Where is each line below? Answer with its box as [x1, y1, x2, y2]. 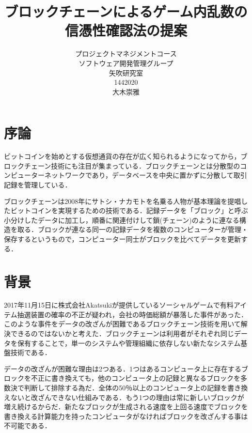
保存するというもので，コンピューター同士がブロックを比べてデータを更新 [4, 233, 241, 244]
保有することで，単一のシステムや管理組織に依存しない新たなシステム [17, 338, 241, 348]
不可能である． [4, 420, 51, 431]
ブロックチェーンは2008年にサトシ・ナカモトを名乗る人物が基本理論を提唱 [4, 196, 241, 206]
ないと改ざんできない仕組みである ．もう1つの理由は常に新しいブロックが [10, 392, 244, 402]
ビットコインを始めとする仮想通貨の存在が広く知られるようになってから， [4, 151, 241, 161]
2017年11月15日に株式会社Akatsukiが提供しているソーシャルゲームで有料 [4, 300, 234, 310]
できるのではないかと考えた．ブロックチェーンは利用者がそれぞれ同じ [10, 328, 235, 339]
